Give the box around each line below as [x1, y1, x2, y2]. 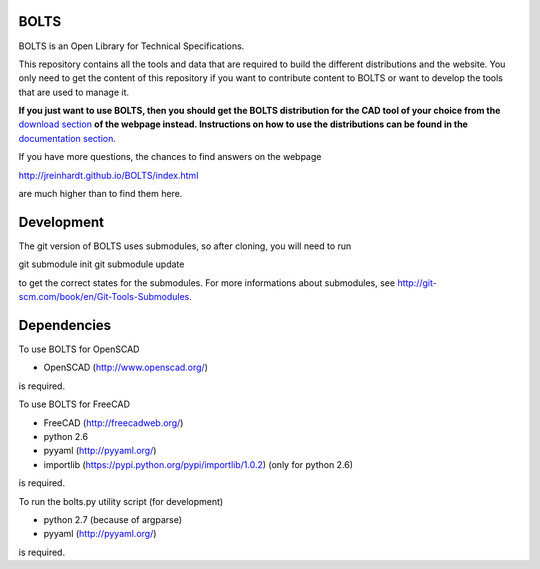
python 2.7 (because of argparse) [43, 513, 183, 525]
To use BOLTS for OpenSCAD [18, 343, 140, 355]
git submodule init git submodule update [18, 258, 185, 270]
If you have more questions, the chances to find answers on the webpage [18, 151, 322, 163]
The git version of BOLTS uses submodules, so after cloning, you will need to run [18, 240, 352, 252]
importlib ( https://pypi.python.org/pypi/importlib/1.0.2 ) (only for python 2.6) [43, 458, 354, 470]
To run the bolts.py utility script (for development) [18, 495, 224, 507]
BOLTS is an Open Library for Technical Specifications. [18, 40, 245, 52]
